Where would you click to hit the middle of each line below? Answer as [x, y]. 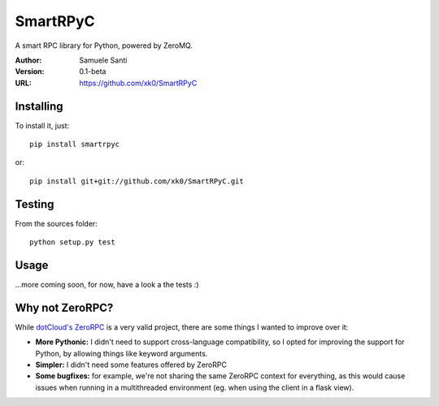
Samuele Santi [103, 60]
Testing [35, 204]
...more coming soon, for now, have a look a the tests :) [107, 285]
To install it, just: [42, 125]
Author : [28, 60]
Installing [39, 106]
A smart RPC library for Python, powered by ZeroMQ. [104, 45]
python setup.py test [72, 242]
